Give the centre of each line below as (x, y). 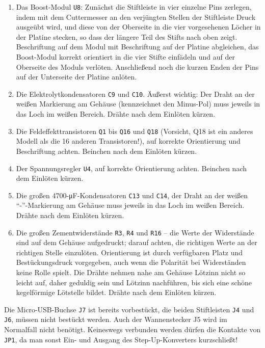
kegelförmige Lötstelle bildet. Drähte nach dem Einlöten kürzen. (116, 292)
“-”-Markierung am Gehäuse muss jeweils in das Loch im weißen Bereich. (130, 205)
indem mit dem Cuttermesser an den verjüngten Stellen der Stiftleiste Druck (136, 17)
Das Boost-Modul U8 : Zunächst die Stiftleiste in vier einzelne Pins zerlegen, (134, 7)
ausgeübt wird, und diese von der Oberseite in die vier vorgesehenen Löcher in (138, 27)
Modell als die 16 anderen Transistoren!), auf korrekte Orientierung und (128, 141)
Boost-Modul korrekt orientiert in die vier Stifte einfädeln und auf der (125, 57)
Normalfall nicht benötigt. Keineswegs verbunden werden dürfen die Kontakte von (132, 329)
